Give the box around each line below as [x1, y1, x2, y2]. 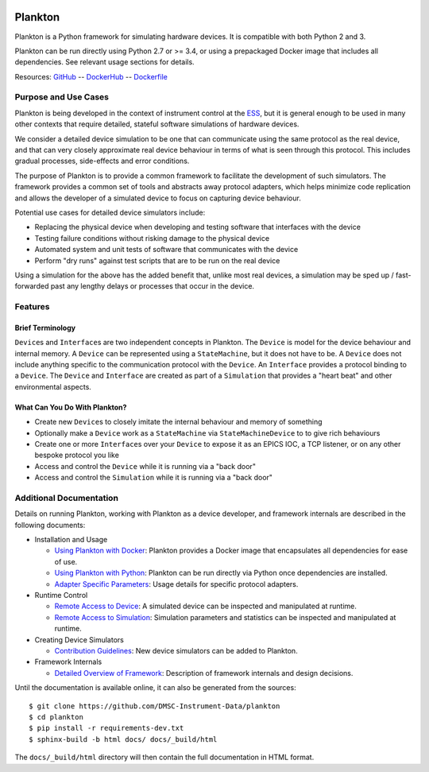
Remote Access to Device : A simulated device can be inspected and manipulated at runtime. [54, 601, 357, 611]
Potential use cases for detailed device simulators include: [14, 208, 206, 217]
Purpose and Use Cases [14, 91, 109, 103]
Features [14, 301, 50, 312]
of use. [54, 557, 78, 566]
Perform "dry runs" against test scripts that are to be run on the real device [34, 255, 280, 266]
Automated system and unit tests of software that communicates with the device [34, 245, 299, 254]
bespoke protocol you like [34, 450, 119, 460]
